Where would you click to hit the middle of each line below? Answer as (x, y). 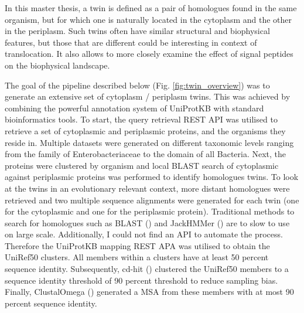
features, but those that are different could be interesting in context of (131, 42)
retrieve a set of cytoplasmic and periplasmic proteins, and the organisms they (145, 130)
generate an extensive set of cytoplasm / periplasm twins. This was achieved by (148, 96)
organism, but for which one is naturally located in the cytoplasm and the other (148, 19)
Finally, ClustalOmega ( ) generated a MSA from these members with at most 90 (149, 292)
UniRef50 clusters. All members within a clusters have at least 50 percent (137, 257)
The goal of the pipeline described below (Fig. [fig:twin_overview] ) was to (137, 85)
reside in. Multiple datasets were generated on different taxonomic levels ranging (149, 142)
